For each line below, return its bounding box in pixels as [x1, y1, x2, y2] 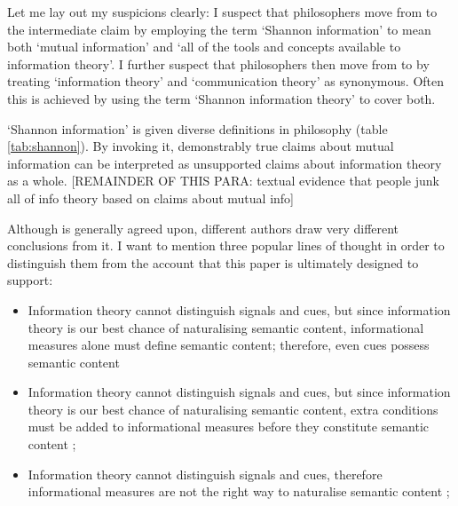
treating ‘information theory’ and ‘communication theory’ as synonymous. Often [7, 72, 444, 91]
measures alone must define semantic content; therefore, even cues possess [28, 336, 430, 354]
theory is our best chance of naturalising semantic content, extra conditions [28, 399, 438, 418]
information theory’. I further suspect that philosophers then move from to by [7, 54, 430, 73]
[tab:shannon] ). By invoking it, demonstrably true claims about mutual [7, 137, 394, 155]
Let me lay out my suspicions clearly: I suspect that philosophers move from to [7, 3, 438, 20]
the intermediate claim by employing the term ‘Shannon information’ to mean [7, 20, 431, 38]
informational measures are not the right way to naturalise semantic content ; [28, 482, 450, 501]
